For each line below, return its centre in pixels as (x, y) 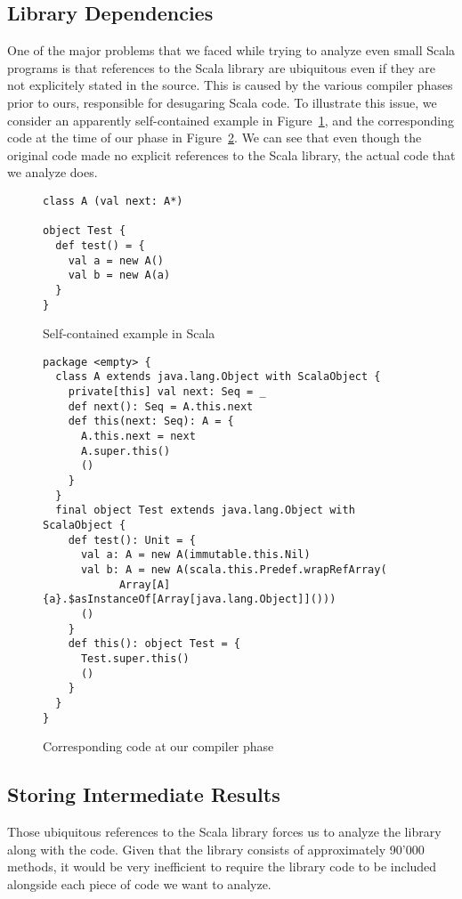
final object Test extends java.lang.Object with (205, 510)
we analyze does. (53, 172)
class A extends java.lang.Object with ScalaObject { (218, 377)
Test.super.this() (135, 658)
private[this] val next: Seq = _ (167, 392)
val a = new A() (116, 260)
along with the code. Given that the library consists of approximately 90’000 (216, 849)
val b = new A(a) (119, 275)
